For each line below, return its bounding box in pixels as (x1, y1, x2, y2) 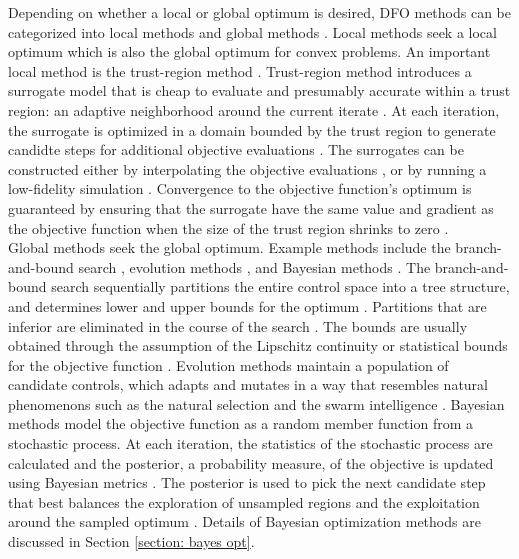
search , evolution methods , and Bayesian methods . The (78, 256, 431, 277)
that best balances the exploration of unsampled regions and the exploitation (8, 491, 480, 512)
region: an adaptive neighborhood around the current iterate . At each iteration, (8, 99, 500, 120)
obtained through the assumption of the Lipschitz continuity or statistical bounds (8, 335, 508, 356)
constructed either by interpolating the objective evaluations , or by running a (8, 158, 487, 179)
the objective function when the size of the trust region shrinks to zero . (8, 217, 449, 238)
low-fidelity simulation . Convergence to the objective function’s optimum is (8, 178, 472, 199)
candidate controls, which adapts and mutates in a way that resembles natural (8, 374, 488, 395)
